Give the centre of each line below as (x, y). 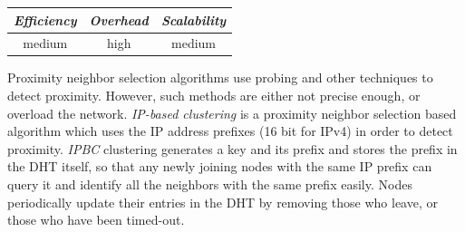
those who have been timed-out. (96, 220)
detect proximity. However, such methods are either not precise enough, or (214, 96)
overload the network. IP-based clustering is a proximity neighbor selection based (232, 113)
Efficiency (45, 19)
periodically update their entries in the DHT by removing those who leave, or (223, 202)
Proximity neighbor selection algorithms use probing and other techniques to (220, 77)
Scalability (194, 19)
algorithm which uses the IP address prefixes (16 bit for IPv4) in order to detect (230, 131)
